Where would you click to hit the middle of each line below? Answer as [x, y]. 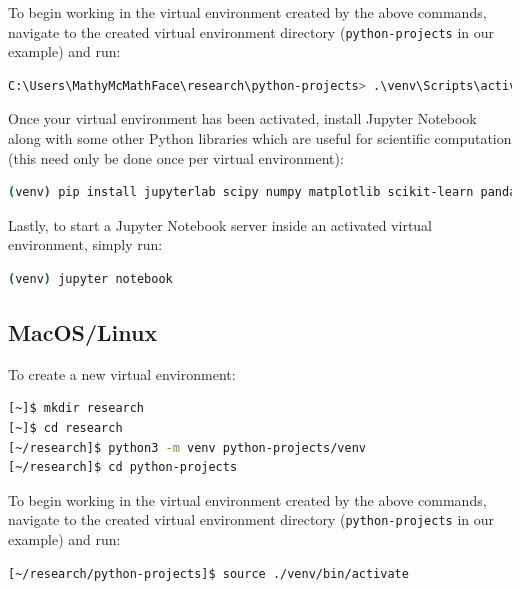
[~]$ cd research [65, 427]
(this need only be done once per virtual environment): [176, 157]
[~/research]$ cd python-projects [123, 467]
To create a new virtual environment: [122, 373]
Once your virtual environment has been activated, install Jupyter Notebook [242, 118]
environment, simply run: [85, 244]
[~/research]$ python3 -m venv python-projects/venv [187, 447]
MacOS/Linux [83, 331]
